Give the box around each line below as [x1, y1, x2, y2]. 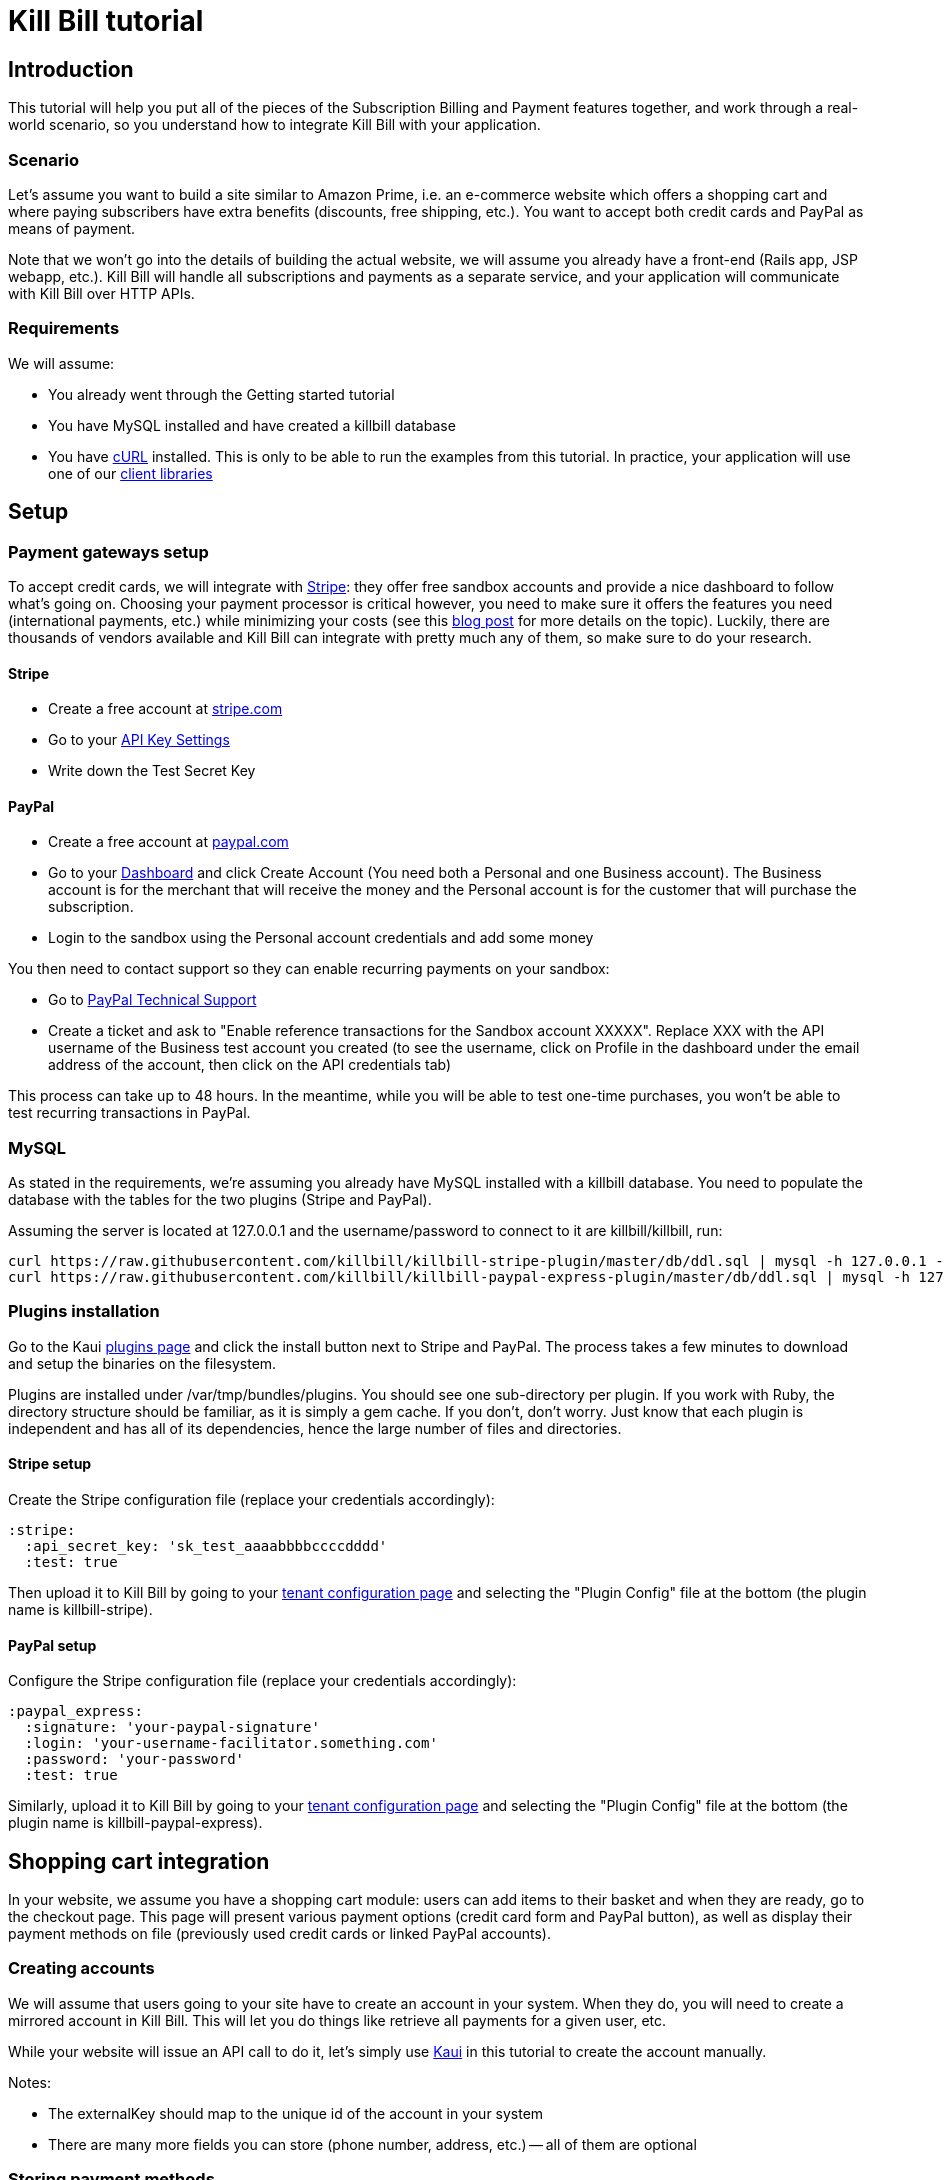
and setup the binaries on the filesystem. [8, 1354, 277, 1372]
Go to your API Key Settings [48, 731, 230, 749]
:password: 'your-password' [24, 1751, 245, 1768]
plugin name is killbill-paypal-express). [8, 1814, 263, 1832]
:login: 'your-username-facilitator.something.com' [24, 1735, 438, 1752]
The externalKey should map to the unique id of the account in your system [48, 2104, 544, 2122]
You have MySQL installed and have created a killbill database [48, 416, 456, 434]
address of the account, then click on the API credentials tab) [48, 1056, 452, 1074]
